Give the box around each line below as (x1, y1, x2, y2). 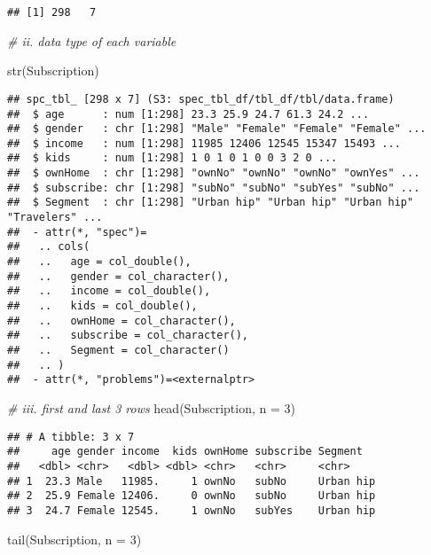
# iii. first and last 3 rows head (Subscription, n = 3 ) (7, 398, 295, 417)
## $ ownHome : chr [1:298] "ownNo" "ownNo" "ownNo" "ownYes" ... (7, 167, 420, 180)
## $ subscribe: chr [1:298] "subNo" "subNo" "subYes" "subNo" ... (7, 181, 420, 194)
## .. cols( (7, 240, 90, 254)
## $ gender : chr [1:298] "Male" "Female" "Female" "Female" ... (7, 122, 427, 136)
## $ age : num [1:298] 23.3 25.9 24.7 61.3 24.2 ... (7, 107, 370, 121)
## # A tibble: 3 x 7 (7, 430, 135, 443)
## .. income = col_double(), (7, 285, 211, 298)
